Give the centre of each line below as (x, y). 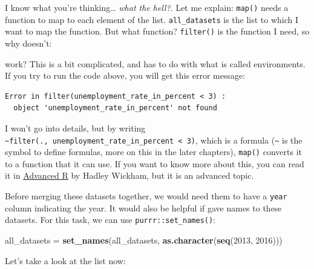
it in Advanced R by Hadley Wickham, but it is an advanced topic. (129, 175)
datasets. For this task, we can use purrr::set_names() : (110, 220)
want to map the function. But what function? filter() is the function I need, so (157, 31)
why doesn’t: (28, 43)
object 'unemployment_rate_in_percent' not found (115, 108)
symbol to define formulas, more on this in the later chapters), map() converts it (153, 152)
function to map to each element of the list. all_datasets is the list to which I (152, 19)
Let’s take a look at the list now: (65, 260)
